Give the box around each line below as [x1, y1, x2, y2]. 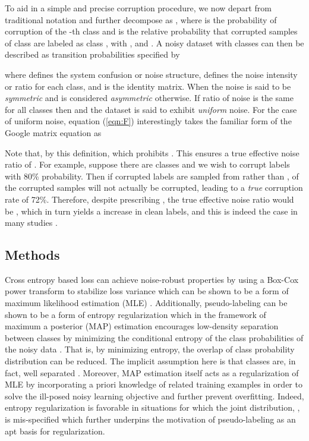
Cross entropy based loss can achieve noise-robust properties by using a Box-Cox [5, 273, 299, 285]
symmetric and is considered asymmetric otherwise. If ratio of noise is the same [5, 92, 294, 104]
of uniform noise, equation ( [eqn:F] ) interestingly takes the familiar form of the [5, 115, 292, 127]
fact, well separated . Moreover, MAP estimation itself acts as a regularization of [5, 366, 299, 379]
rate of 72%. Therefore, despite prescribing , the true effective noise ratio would [5, 193, 294, 205]
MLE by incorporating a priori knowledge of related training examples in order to [5, 378, 302, 390]
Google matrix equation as [5, 126, 102, 138]
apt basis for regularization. [5, 424, 105, 437]
